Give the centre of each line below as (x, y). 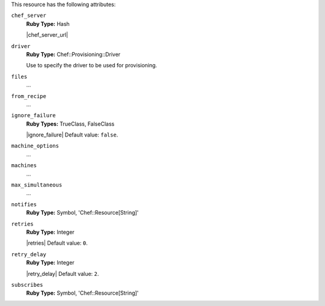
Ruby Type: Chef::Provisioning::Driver (73, 54)
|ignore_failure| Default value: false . (72, 135)
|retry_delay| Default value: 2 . (63, 274)
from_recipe (29, 96)
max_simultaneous (37, 185)
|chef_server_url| (47, 35)
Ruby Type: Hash (48, 23)
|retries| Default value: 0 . (57, 243)
